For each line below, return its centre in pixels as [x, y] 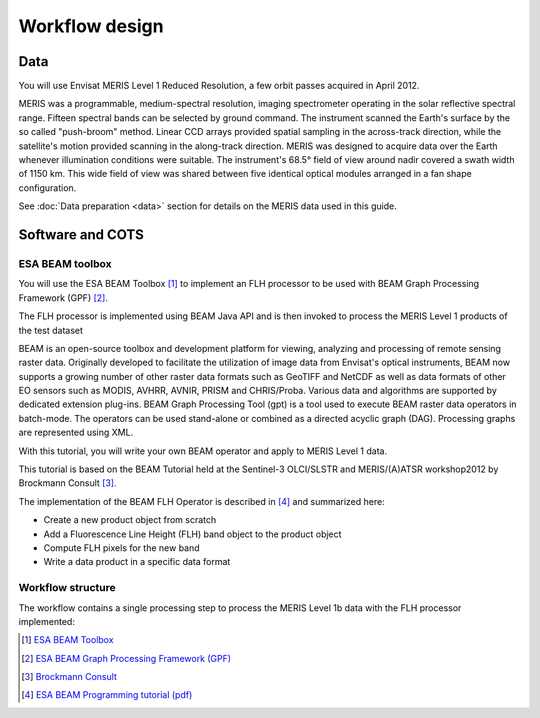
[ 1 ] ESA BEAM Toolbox [67, 640]
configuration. [47, 187]
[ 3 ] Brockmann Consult [69, 677]
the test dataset [51, 330]
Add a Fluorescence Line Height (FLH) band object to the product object [192, 534]
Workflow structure [67, 588]
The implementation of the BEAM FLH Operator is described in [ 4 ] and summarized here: [201, 501]
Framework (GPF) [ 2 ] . [63, 297]
